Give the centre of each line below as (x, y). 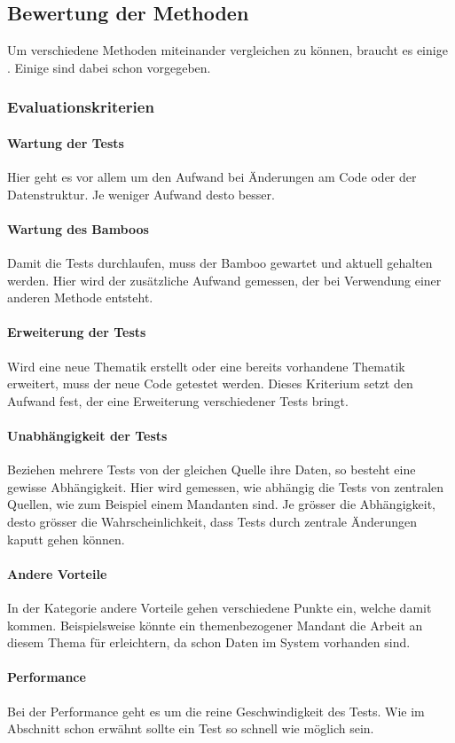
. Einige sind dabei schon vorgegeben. (109, 67)
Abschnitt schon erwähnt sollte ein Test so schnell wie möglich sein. (191, 728)
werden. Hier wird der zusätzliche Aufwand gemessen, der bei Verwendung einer (224, 280)
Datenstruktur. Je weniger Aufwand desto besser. (141, 194)
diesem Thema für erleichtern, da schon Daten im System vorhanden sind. (209, 642)
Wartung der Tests (66, 142)
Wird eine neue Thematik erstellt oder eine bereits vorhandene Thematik (206, 366)
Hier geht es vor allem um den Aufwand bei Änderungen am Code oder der (212, 177)
